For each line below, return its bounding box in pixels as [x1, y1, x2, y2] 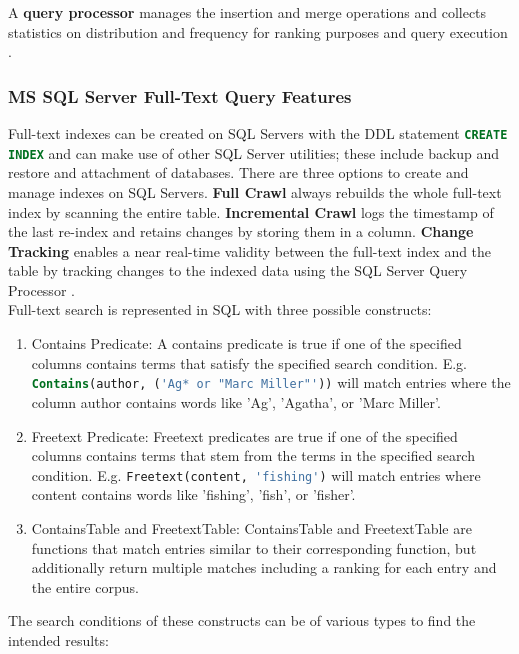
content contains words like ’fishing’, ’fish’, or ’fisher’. [31, 484, 356, 505]
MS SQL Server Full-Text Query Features [8, 83, 352, 108]
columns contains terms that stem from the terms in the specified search [31, 445, 475, 466]
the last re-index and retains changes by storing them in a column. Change [8, 221, 474, 242]
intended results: [8, 629, 109, 650]
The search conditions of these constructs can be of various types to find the [8, 610, 476, 631]
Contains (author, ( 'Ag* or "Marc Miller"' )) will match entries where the [31, 372, 511, 393]
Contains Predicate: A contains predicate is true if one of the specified [31, 333, 462, 354]
